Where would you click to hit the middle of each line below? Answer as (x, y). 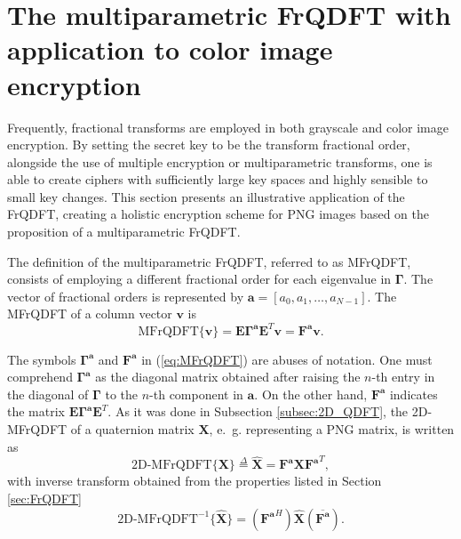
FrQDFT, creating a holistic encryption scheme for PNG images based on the (218, 214)
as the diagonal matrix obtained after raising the (228, 377)
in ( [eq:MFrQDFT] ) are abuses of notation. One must (287, 359)
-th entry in (403, 377)
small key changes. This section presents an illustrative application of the (206, 196)
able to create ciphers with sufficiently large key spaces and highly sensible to (218, 179)
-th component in (196, 394)
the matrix (36, 411)
